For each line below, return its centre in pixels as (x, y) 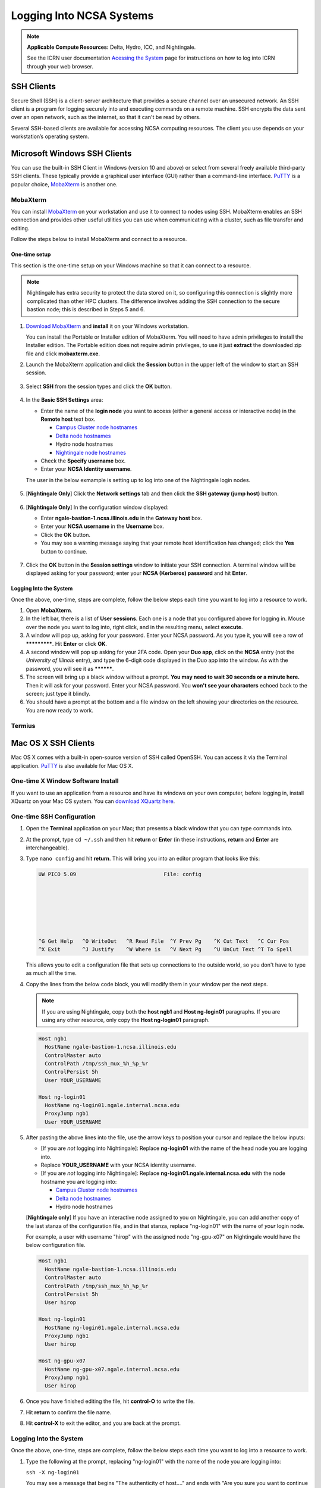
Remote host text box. (68, 419)
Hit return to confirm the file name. (69, 1412)
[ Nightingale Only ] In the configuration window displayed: (97, 507)
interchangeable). (48, 848)
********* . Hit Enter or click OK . (66, 643)
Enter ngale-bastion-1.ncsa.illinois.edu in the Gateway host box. (121, 518)
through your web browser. (60, 66)
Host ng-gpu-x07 (62, 1361)
